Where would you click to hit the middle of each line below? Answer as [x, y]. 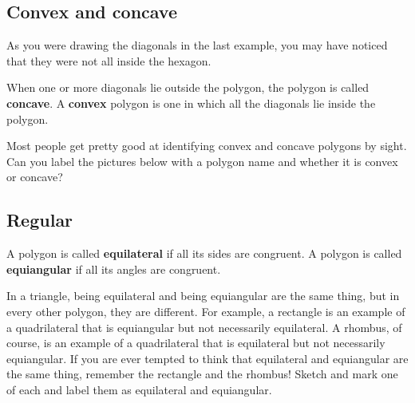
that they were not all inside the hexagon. [109, 60]
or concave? [35, 177]
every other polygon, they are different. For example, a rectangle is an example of [206, 311]
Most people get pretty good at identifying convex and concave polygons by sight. [207, 146]
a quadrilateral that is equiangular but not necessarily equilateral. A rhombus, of [204, 327]
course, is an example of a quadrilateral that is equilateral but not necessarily [196, 343]
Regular [40, 220]
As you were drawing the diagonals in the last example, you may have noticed [197, 45]
